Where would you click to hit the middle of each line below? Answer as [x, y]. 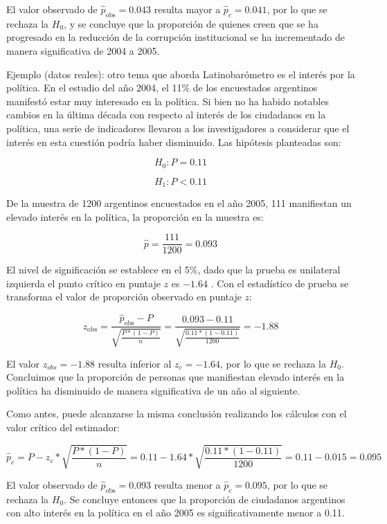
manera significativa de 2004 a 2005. [83, 50]
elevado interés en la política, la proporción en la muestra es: [135, 216]
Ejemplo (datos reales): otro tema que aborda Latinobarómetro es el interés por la [181, 74]
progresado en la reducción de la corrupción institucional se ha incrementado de [175, 37]
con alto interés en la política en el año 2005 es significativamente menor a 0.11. [175, 513]
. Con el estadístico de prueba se [280, 283]
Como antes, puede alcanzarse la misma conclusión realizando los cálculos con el [177, 414]
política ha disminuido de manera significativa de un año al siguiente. [153, 390]
